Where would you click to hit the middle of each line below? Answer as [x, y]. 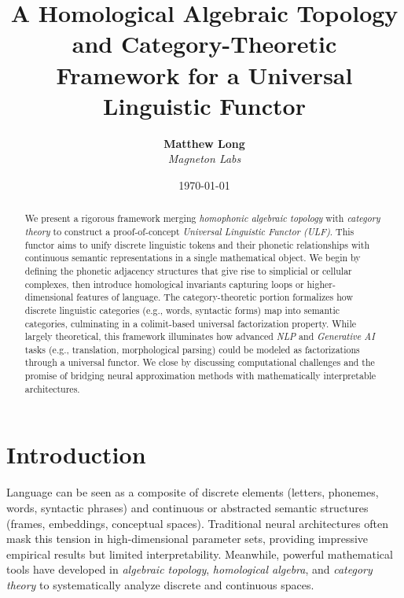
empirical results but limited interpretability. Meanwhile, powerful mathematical [200, 554]
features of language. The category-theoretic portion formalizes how [215, 297]
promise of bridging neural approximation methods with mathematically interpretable [200, 376]
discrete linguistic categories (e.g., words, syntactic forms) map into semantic [182, 310]
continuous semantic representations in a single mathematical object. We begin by [193, 258]
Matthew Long [204, 143]
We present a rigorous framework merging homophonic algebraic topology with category [202, 218]
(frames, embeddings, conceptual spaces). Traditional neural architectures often [197, 523]
